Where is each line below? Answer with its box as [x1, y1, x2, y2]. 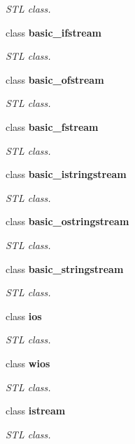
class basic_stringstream [6, 261, 124, 276]
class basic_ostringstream [6, 214, 129, 229]
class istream [6, 403, 66, 418]
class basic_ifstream [6, 25, 101, 39]
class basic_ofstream [6, 72, 104, 87]
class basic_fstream [6, 119, 99, 134]
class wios [6, 355, 50, 370]
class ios [6, 308, 42, 323]
